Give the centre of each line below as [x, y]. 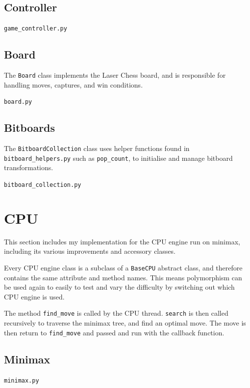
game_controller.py [36, 29]
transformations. [29, 167]
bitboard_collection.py [43, 185]
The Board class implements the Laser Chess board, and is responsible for [115, 75]
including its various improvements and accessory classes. [90, 251]
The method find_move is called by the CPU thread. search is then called [116, 313]
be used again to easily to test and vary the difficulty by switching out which [119, 287]
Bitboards [30, 128]
